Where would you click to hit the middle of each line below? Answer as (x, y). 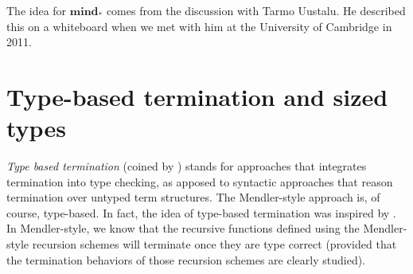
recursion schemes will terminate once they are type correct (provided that (214, 244)
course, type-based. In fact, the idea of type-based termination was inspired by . (201, 212)
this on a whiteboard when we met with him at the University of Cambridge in (199, 26)
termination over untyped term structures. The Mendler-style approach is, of (193, 197)
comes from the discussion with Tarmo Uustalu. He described (256, 10)
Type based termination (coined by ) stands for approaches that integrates (187, 166)
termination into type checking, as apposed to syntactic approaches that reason (200, 181)
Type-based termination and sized (197, 96)
